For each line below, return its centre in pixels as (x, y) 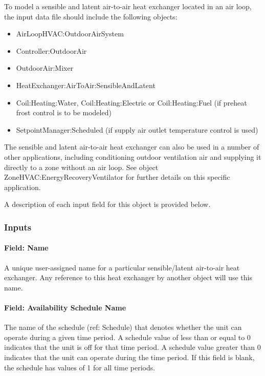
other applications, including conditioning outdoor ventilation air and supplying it (133, 156)
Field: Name (26, 248)
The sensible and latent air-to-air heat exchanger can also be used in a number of (132, 147)
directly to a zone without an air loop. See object (81, 167)
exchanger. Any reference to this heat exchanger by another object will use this (128, 277)
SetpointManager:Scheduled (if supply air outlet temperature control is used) (137, 129)
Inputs (18, 227)
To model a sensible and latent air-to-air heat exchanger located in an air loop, (128, 6)
